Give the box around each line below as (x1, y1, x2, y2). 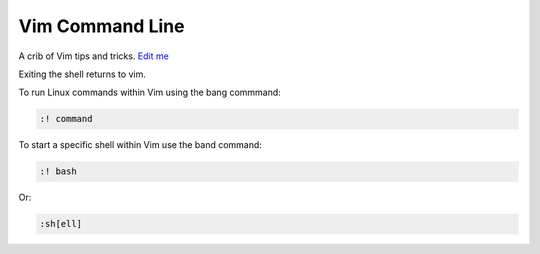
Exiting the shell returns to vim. (18, 68, 147, 80)
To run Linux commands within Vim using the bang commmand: (18, 86, 282, 99)
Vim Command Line (18, 15, 185, 37)
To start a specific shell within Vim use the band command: (18, 139, 262, 151)
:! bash (39, 166, 77, 177)
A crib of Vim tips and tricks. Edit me (18, 50, 169, 62)
